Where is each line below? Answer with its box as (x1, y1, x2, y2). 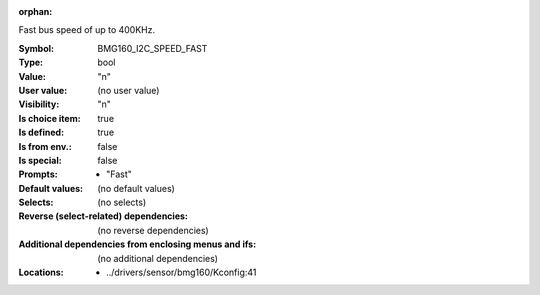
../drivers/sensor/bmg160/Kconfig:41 (106, 266, 257, 279)
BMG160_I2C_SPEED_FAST (97, 42, 208, 54)
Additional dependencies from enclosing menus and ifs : (18, 238, 257, 250)
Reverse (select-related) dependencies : (18, 210, 189, 222)
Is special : (18, 154, 62, 166)
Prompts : (18, 168, 59, 180)
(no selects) (97, 196, 147, 209)
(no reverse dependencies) (97, 224, 209, 236)
